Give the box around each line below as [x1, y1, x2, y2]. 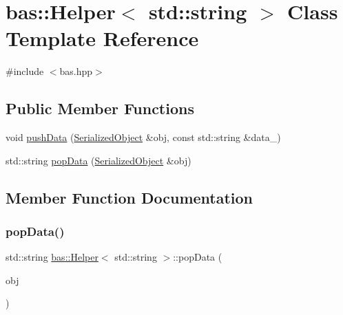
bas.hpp [59, 64, 93, 78]
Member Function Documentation [6, 186, 253, 208]
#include [6, 64, 44, 78]
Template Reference [6, 24, 199, 52]
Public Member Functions [6, 98, 194, 119]
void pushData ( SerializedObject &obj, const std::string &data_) [6, 130, 281, 144]
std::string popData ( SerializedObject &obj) [6, 153, 191, 167]
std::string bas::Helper [6, 250, 98, 264]
